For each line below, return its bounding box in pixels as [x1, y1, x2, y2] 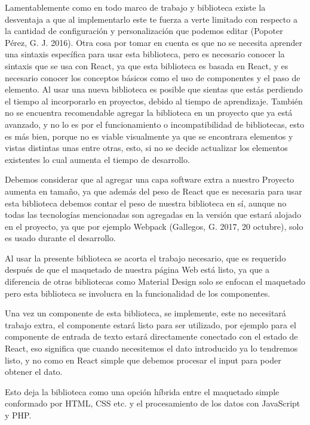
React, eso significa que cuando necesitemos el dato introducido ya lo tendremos [5, 342, 298, 355]
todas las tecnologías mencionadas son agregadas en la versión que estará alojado [5, 208, 302, 221]
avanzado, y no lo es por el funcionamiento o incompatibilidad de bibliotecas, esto [5, 118, 305, 130]
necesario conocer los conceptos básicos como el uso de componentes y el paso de [5, 71, 300, 84]
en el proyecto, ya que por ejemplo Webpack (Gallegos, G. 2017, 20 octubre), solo [5, 220, 303, 232]
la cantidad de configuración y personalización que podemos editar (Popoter [5, 24, 283, 37]
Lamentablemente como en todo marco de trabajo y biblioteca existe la [5, 1, 266, 13]
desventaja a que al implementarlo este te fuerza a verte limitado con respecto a [5, 13, 297, 25]
